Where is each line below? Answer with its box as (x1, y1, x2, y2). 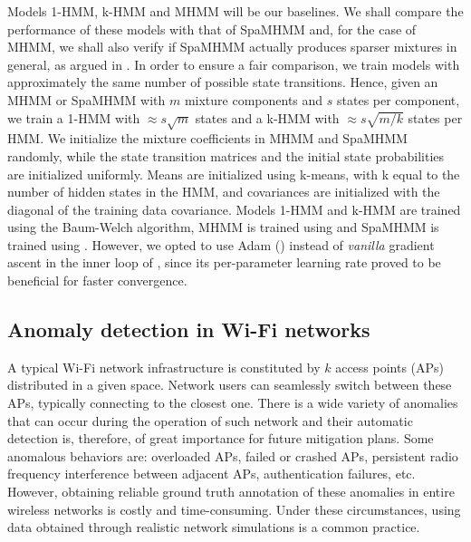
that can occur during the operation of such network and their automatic (7, 411, 413, 430)
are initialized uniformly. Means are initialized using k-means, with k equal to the (7, 164, 460, 183)
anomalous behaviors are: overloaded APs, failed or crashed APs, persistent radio (7, 446, 458, 465)
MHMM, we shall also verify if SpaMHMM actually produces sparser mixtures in (7, 37, 457, 56)
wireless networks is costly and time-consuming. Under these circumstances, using (7, 499, 461, 518)
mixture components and (184, 90, 323, 109)
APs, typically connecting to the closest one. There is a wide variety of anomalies (7, 393, 458, 412)
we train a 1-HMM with (7, 108, 140, 127)
